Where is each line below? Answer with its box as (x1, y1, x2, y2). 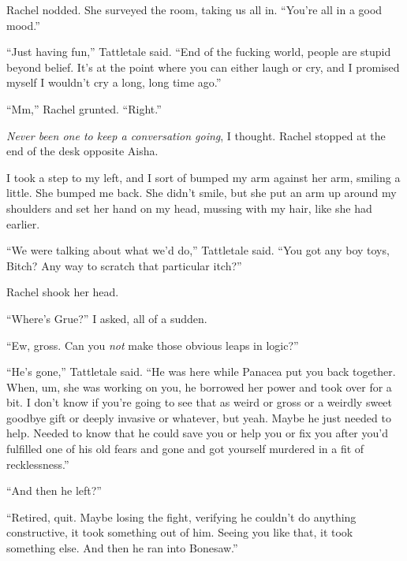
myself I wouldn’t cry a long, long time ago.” (6, 74, 222, 91)
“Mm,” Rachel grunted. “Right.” (6, 100, 162, 117)
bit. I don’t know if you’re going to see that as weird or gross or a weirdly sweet (6, 394, 393, 411)
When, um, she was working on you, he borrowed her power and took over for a (6, 378, 392, 395)
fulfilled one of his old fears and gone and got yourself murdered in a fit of (6, 440, 364, 457)
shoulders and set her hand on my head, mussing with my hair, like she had (6, 199, 372, 216)
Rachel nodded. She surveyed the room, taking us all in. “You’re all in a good (6, 2, 383, 17)
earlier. (6, 215, 40, 232)
